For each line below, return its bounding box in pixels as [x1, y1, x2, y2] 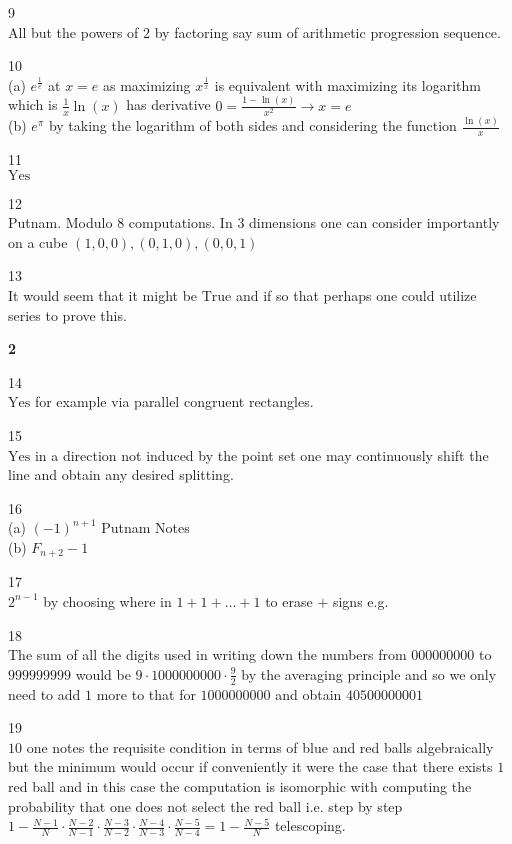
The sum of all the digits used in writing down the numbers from [8, 644, 407, 665]
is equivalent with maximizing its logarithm [214, 74, 481, 95]
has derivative [126, 94, 211, 115]
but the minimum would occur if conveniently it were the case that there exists [8, 756, 493, 777]
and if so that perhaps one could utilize [235, 284, 477, 305]
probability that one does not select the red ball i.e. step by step [8, 795, 403, 816]
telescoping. [274, 815, 346, 836]
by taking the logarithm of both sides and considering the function [48, 115, 457, 136]
